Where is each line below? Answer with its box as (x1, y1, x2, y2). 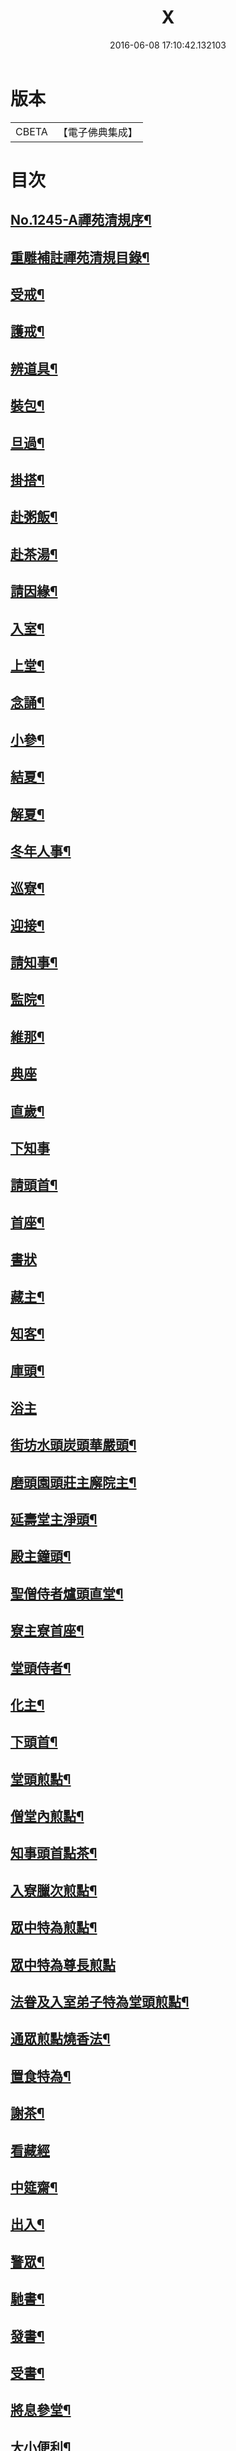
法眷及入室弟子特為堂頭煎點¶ (10, 1994, 190, 2011)
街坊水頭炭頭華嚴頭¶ (10, 1437, 137, 1454)
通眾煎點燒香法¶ (10, 2031, 111, 2048)
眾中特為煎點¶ (10, 1919, 98, 1936)
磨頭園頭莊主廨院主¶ (10, 1474, 137, 1491)
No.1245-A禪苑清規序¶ (10, 212, 152, 229)
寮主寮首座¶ (10, 1622, 85, 1640)
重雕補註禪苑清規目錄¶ (10, 249, 150, 266)
